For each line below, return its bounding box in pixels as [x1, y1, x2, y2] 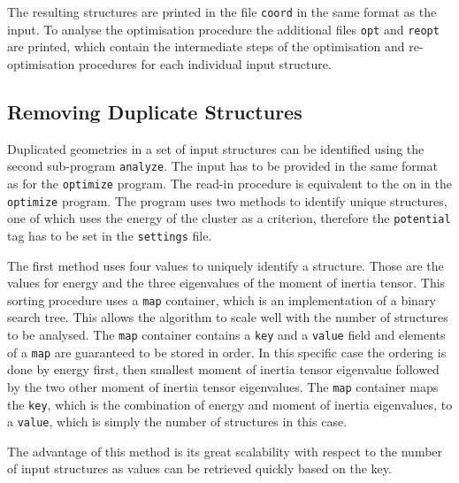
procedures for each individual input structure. [78, 54, 332, 73]
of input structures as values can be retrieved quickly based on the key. [7, 459, 392, 478]
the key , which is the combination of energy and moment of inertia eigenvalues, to [7, 395, 453, 413]
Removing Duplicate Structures [7, 97, 302, 125]
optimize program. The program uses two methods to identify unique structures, [7, 191, 448, 210]
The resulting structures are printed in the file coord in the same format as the [7, 3, 437, 20]
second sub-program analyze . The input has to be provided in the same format [7, 157, 438, 175]
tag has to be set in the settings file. [7, 226, 212, 244]
